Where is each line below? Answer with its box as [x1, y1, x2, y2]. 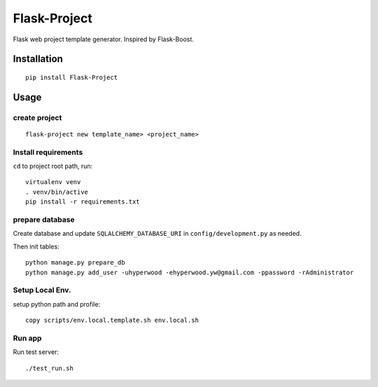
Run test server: [13, 348, 59, 356]
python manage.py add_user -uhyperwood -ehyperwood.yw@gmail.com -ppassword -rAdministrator [25, 268, 354, 276]
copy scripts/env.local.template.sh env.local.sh [25, 316, 199, 325]
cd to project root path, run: [13, 162, 93, 171]
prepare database [13, 215, 75, 224]
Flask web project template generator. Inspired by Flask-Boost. [13, 35, 194, 43]
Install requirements [13, 147, 83, 157]
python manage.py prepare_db [25, 259, 125, 267]
